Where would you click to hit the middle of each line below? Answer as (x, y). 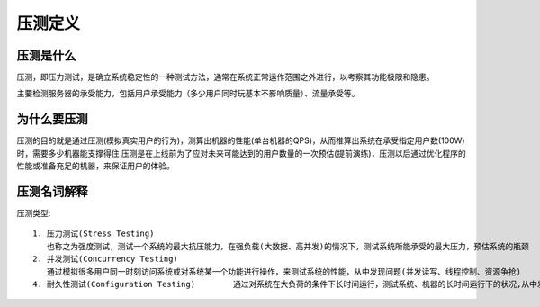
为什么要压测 (52, 119)
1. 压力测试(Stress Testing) (94, 234)
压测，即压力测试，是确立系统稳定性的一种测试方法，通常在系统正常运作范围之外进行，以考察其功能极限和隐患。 (225, 77)
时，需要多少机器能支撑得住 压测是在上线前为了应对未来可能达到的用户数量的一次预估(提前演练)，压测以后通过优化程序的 (242, 153)
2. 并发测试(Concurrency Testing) (106, 259)
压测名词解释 (52, 191)
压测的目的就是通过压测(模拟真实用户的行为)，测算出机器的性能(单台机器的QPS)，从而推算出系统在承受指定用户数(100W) (241, 140)
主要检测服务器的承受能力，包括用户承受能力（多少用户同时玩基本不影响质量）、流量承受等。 (188, 94)
